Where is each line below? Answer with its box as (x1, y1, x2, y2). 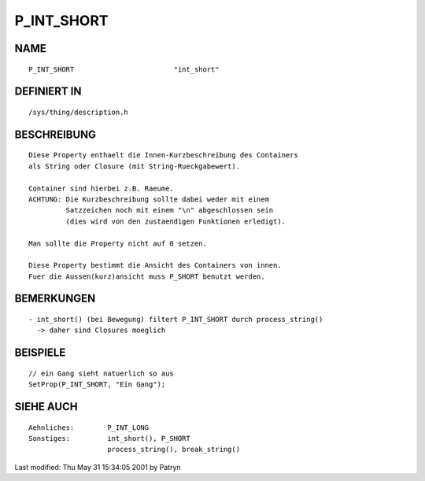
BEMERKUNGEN (14, 292, 96, 305)
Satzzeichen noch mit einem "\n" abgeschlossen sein (65, 205, 274, 215)
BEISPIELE (14, 346, 66, 360)
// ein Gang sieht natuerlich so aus (28, 368, 175, 378)
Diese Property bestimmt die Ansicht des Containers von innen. (28, 261, 283, 270)
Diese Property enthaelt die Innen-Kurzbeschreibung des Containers (28, 150, 298, 160)
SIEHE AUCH (14, 400, 78, 413)
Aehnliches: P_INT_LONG (28, 423, 150, 432)
